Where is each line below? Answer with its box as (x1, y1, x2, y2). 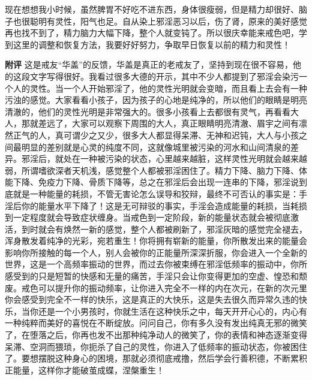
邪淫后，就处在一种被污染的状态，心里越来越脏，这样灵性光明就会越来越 (21, 152, 307, 165)
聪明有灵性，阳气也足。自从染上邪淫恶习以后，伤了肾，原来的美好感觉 (29, 14, 307, 27)
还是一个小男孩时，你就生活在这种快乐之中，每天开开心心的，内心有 (38, 304, 307, 317)
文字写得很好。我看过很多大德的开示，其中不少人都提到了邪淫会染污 (29, 70, 299, 82)
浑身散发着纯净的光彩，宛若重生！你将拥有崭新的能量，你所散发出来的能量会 (5, 234, 307, 247)
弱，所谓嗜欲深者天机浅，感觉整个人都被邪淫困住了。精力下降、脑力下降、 (5, 164, 299, 176)
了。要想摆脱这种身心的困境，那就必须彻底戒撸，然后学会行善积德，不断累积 (5, 352, 307, 364)
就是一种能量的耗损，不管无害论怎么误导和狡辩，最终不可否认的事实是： (13, 187, 299, 200)
